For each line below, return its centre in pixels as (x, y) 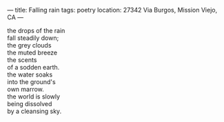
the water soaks (30, 74)
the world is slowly (34, 96)
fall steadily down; (33, 38)
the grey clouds (29, 45)
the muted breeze (32, 52)
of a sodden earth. (33, 67)
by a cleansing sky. (34, 111)
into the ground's (32, 82)
